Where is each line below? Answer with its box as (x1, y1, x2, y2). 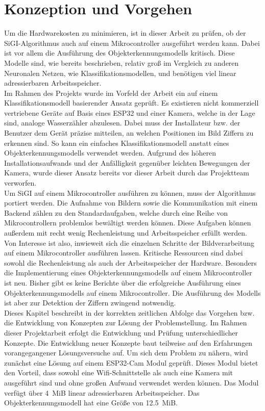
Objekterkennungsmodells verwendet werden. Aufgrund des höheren (4, 147, 216, 158)
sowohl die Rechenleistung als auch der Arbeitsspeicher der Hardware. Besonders (4, 257, 257, 268)
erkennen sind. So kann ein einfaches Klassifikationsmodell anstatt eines (4, 137, 229, 148)
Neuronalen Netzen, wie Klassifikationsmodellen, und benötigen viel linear (4, 67, 236, 78)
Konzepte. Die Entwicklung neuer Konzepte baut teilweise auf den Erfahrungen (4, 337, 253, 348)
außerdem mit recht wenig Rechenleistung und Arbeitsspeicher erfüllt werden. (4, 227, 247, 238)
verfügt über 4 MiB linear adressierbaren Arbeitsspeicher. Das (4, 387, 200, 398)
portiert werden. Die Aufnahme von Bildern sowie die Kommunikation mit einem (4, 197, 258, 208)
